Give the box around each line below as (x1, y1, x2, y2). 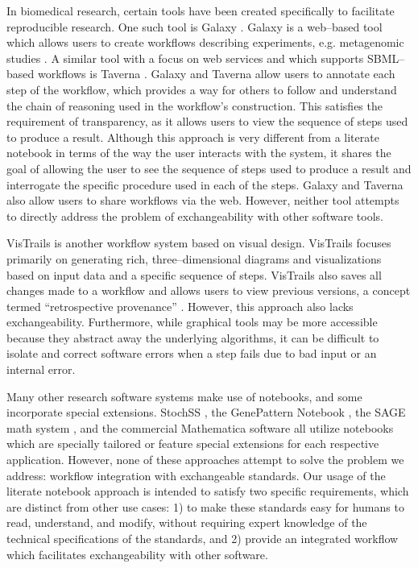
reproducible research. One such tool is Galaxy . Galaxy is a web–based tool (6, 18, 383, 35)
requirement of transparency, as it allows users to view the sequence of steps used (6, 113, 408, 130)
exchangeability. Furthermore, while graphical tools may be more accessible (6, 313, 378, 330)
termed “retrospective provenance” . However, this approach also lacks (6, 297, 354, 314)
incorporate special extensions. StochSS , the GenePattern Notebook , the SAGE (6, 404, 406, 421)
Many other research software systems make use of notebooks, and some (6, 388, 362, 404)
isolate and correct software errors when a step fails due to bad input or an (6, 345, 377, 362)
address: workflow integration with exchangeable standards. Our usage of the (6, 466, 386, 483)
